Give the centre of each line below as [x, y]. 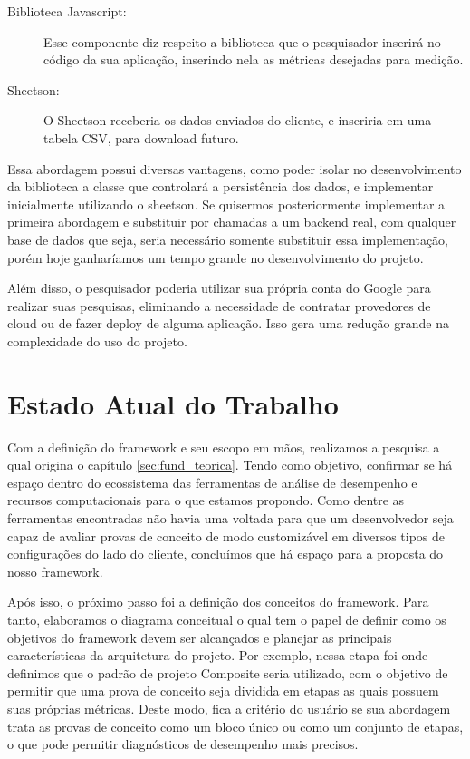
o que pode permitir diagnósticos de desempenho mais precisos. [183, 744]
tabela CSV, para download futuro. [141, 137]
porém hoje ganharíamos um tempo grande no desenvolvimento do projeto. [216, 257]
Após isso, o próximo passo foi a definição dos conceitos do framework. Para [218, 602]
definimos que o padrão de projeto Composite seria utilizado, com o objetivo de [228, 672]
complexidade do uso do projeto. [97, 341]
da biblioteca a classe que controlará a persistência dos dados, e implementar [221, 186]
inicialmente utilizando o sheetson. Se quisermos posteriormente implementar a [226, 204]
